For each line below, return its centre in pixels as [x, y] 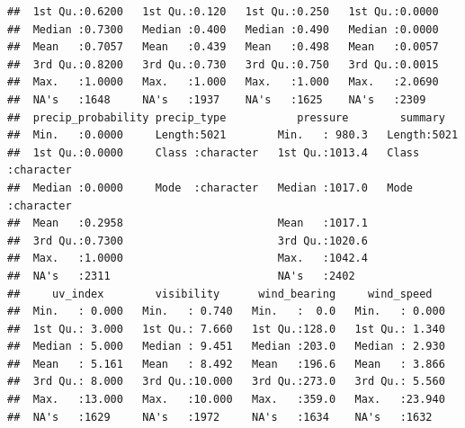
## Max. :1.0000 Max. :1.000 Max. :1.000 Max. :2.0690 [223, 82]
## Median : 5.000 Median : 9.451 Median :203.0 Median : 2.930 [226, 347]
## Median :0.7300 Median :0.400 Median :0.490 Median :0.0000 [223, 29]
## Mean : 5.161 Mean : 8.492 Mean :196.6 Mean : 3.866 [226, 364]
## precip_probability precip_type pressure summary [226, 117]
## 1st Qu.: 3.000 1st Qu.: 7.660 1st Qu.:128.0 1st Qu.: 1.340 [226, 329]
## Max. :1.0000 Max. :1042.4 [188, 259]
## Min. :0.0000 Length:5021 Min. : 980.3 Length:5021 [233, 135]
